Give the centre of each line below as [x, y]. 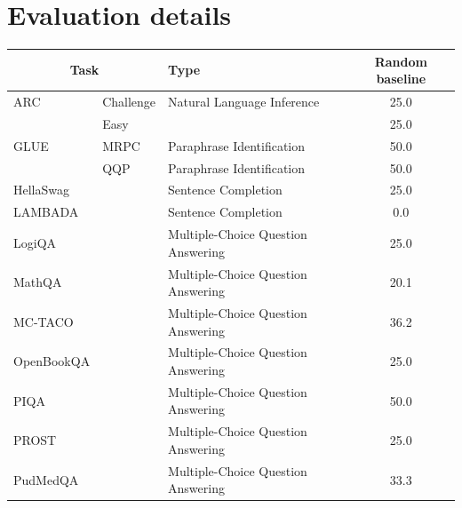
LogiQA [35, 242]
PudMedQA [46, 479]
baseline [401, 79]
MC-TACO [44, 321]
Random [401, 61]
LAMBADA [46, 212]
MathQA [38, 282]
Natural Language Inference [244, 102]
